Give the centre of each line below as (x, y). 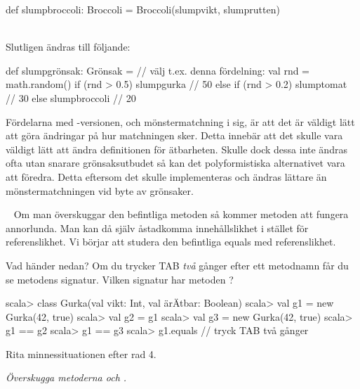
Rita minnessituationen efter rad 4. (81, 353)
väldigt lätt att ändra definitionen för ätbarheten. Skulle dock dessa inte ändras (176, 149)
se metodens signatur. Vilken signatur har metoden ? (120, 279)
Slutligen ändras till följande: (68, 47)
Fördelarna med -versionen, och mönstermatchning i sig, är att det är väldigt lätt (180, 121)
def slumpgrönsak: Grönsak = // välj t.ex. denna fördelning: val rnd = (158, 70)
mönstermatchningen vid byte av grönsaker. (100, 190)
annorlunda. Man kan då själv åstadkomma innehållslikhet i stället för (157, 228)
